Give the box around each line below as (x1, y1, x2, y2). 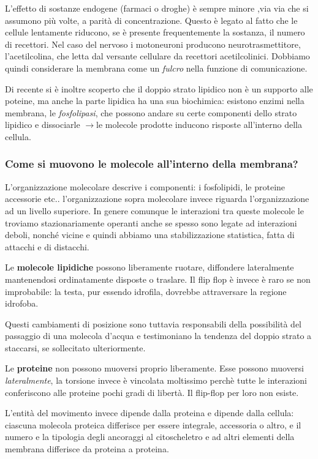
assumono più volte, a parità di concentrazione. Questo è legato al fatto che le (5, 13, 298, 26)
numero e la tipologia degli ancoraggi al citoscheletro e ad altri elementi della (5, 430, 295, 443)
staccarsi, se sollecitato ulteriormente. (5, 341, 146, 354)
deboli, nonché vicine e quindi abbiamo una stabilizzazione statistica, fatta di (5, 228, 295, 241)
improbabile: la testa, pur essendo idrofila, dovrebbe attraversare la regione (5, 285, 287, 297)
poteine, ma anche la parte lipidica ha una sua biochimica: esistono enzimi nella (5, 94, 305, 107)
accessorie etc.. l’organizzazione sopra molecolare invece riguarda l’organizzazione (5, 192, 309, 205)
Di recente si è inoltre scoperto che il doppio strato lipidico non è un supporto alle (5, 82, 313, 95)
